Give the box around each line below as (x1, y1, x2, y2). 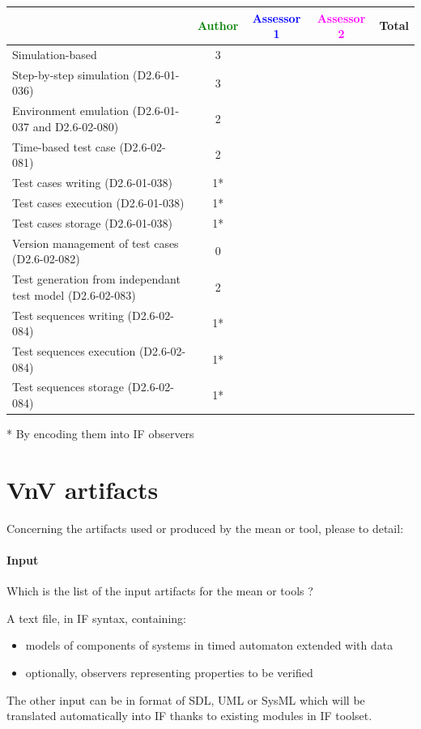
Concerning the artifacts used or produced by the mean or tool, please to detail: (6, 519, 404, 536)
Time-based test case (12, 138, 116, 155)
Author (197, 17, 239, 34)
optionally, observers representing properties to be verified (25, 663, 313, 680)
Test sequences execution (12, 342, 136, 359)
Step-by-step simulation (12, 66, 130, 83)
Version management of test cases (12, 234, 179, 251)
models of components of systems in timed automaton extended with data (25, 637, 393, 654)
